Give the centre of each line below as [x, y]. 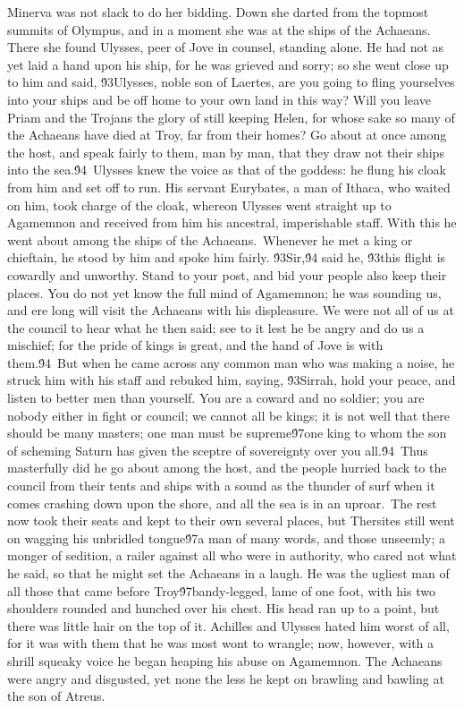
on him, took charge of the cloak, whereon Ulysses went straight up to [199, 205]
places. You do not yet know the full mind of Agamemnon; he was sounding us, [224, 292]
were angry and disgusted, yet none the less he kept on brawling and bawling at [226, 678]
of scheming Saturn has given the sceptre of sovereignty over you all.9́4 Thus [218, 450]
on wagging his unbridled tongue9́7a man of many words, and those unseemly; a [227, 537]
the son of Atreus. [56, 696]
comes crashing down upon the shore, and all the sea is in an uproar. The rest [222, 503]
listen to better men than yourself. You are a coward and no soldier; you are [216, 398]
